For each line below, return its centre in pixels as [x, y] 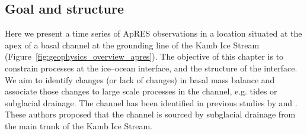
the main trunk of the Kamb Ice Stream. [79, 125]
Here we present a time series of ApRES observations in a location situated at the [153, 33]
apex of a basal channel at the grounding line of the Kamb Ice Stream [132, 45]
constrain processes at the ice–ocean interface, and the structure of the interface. [151, 68]
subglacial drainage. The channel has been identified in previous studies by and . [151, 102]
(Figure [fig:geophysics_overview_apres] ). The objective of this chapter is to [144, 56]
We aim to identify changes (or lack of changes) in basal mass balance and [140, 79]
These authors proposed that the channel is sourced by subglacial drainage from [150, 114]
